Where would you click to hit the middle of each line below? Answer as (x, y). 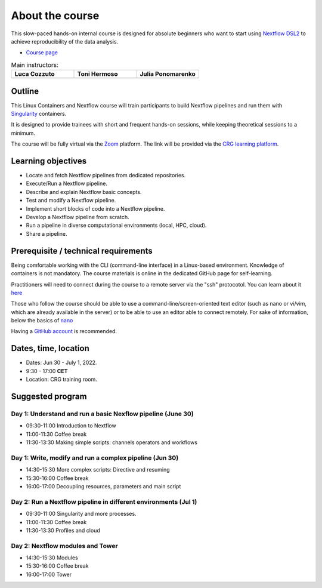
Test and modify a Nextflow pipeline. (71, 201)
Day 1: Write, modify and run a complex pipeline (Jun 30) (95, 458)
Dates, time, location (50, 348)
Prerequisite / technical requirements (82, 251)
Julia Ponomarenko (168, 74)
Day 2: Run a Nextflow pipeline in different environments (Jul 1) (104, 501)
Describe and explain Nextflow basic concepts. (84, 192)
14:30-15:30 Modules (52, 558)
